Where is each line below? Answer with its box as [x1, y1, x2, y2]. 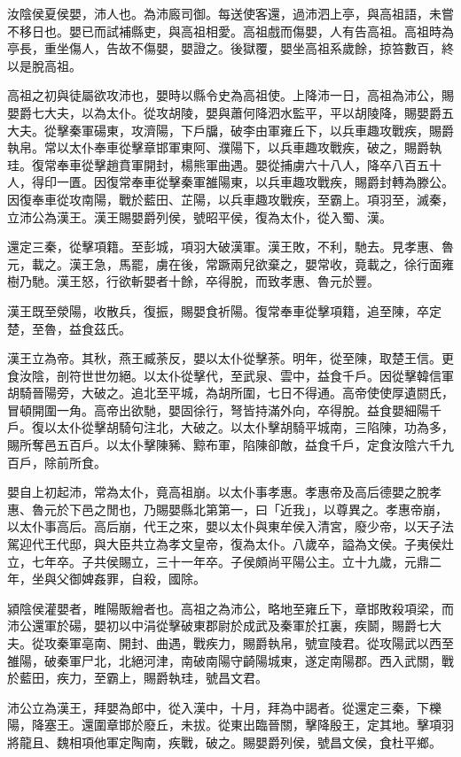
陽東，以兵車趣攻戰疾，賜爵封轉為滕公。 [217, 173, 454, 191]
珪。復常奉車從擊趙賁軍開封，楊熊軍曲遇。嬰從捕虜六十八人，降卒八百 [7, 155, 417, 174]
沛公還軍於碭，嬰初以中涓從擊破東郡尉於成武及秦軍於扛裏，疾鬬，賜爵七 [7, 616, 429, 635]
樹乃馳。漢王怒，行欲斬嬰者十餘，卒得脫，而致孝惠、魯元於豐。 [7, 272, 379, 290]
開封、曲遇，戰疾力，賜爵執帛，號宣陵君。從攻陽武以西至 [118, 634, 454, 652]
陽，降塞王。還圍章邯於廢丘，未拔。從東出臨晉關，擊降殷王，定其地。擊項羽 [7, 715, 454, 734]
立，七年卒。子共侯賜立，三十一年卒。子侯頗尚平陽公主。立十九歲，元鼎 [7, 552, 429, 570]
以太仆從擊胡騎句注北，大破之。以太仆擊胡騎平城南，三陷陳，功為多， [43, 418, 454, 436]
